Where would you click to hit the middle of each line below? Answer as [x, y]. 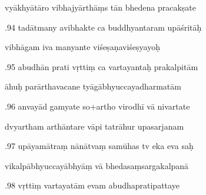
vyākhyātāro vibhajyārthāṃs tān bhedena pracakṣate [101, 7]
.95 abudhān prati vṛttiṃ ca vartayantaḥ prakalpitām [102, 66]
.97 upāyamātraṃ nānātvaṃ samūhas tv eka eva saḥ [99, 146]
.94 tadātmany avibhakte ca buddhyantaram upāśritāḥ [103, 27]
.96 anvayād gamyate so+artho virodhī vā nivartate [97, 106]
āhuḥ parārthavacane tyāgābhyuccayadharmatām [93, 86]
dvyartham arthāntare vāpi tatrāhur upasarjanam [94, 126]
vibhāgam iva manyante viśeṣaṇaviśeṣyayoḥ [82, 47]
